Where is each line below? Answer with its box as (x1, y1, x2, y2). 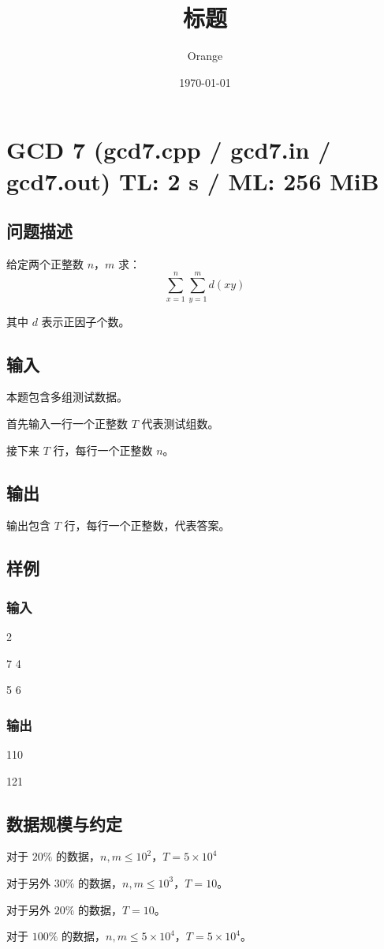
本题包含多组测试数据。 (6, 388, 128, 405)
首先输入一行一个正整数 (6, 415, 128, 431)
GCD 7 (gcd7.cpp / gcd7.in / (6, 133, 331, 166)
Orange (187, 47, 223, 64)
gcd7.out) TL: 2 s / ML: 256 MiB (6, 164, 379, 197)
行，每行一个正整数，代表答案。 (64, 517, 230, 534)
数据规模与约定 (6, 811, 122, 835)
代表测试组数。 (141, 415, 219, 431)
